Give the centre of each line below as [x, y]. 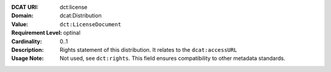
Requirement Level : [37, 33]
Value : [20, 24]
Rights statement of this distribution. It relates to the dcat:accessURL [148, 49]
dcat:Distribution [81, 16]
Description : [28, 49]
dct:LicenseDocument [91, 24]
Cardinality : [27, 41]
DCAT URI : [25, 7]
